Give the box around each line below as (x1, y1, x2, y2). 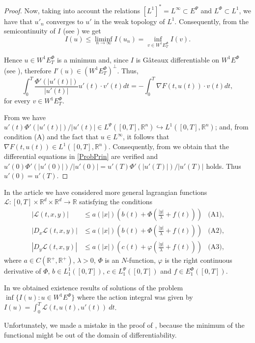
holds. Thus (206, 160, 241, 171)
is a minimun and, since (57, 54, 129, 64)
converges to (46, 16, 84, 26)
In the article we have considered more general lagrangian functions (4, 187, 207, 197)
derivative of (4, 266, 41, 276)
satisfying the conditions (79, 196, 153, 207)
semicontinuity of (4, 26, 56, 36)
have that (4, 16, 32, 26)
